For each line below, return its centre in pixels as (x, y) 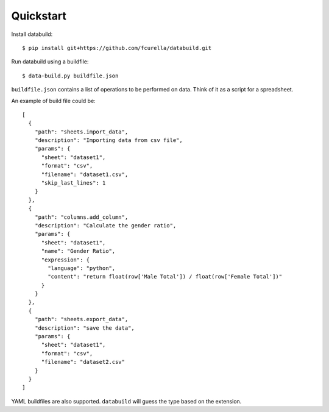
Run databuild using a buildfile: (50, 62)
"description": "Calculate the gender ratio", (105, 225)
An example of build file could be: (53, 101)
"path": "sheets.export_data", (81, 319)
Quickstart (39, 16)
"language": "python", (82, 268)
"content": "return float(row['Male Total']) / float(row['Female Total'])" (165, 277)
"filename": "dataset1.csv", (85, 174)
